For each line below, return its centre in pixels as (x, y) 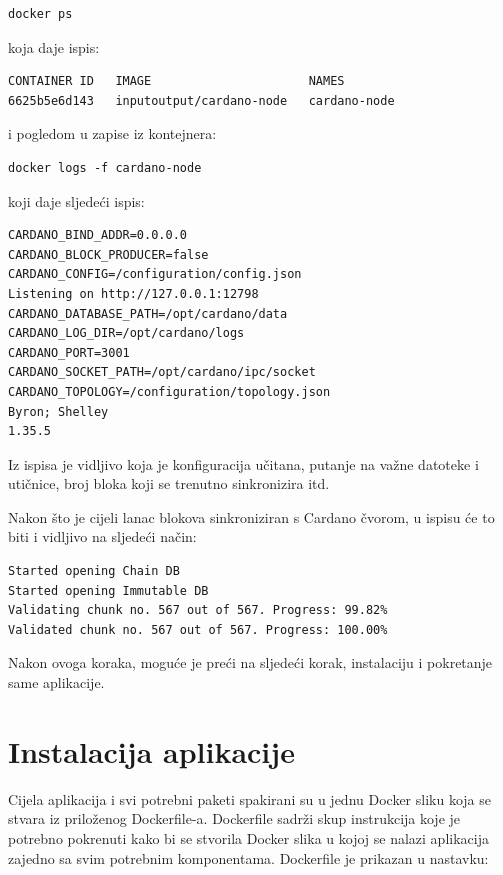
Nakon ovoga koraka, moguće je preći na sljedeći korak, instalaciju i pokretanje (250, 662)
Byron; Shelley (58, 411)
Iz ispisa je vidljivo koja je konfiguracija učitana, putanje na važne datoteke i (243, 463)
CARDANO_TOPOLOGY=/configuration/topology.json (169, 391)
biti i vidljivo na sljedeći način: (102, 536)
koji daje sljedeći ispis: (76, 200)
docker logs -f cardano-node (105, 167)
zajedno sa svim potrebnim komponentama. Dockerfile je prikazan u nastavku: (248, 857)
